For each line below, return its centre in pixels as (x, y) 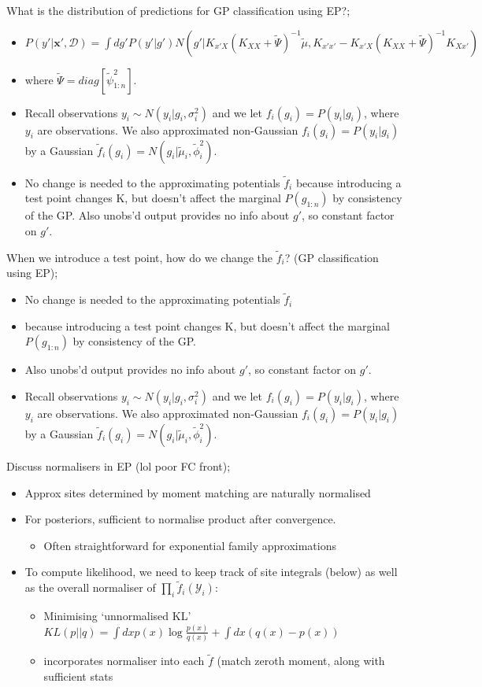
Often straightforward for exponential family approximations (190, 545)
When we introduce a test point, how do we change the (140, 257)
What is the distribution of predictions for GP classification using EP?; (178, 10)
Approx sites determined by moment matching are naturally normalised (198, 492)
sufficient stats (78, 676)
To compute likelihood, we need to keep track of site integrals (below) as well (211, 572)
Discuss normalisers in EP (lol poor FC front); (119, 466)
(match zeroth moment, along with (301, 661)
